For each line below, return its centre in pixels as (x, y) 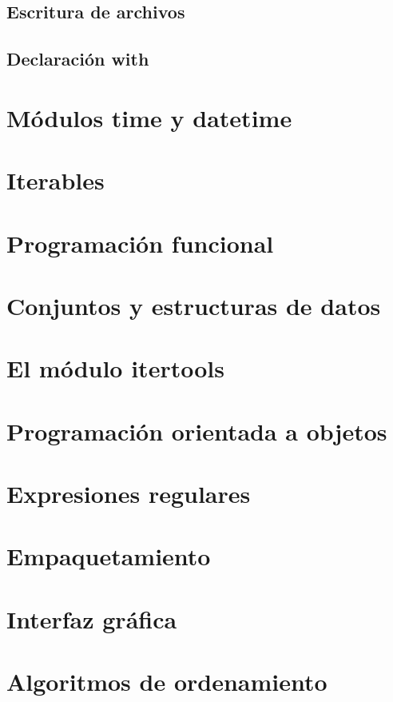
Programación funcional (140, 243)
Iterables (56, 180)
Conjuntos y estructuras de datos (194, 305)
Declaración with (78, 59)
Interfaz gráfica (92, 618)
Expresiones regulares (129, 493)
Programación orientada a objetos (197, 431)
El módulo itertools (115, 368)
